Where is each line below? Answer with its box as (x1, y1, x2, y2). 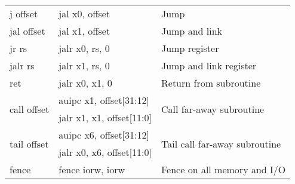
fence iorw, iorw (59, 162, 125, 176)
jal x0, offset (59, 7, 110, 20)
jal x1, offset (59, 24, 110, 38)
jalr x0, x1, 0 (59, 76, 112, 90)
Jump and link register (161, 59, 257, 72)
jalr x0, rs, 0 (59, 41, 110, 55)
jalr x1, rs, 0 (59, 59, 110, 72)
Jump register (161, 41, 219, 55)
